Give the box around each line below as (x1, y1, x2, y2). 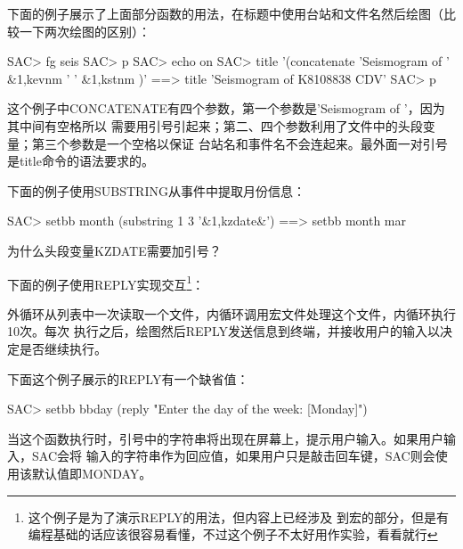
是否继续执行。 (19, 339, 107, 357)
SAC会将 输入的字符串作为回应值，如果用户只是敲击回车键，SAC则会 (31, 447, 435, 465)
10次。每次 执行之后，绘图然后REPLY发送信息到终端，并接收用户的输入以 (7, 322, 441, 340)
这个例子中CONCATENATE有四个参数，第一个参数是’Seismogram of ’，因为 (7, 99, 445, 118)
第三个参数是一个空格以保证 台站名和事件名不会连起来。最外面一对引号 (31, 134, 448, 152)
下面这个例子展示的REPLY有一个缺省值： (7, 369, 249, 388)
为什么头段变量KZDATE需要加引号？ (7, 241, 222, 259)
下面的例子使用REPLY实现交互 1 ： (7, 272, 205, 293)
